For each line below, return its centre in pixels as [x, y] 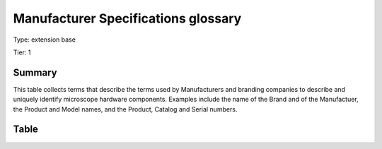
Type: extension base [44, 40]
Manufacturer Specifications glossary [127, 18]
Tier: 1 [22, 52]
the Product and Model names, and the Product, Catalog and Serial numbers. [125, 109]
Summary [35, 72]
